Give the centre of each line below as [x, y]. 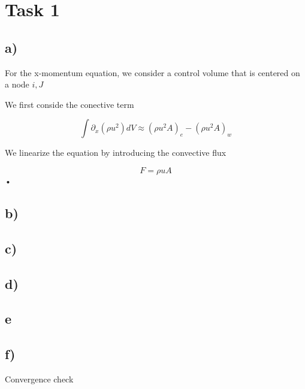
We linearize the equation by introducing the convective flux [116, 153]
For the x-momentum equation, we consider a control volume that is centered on [152, 72]
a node [17, 84]
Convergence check [39, 379]
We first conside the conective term [70, 104]
